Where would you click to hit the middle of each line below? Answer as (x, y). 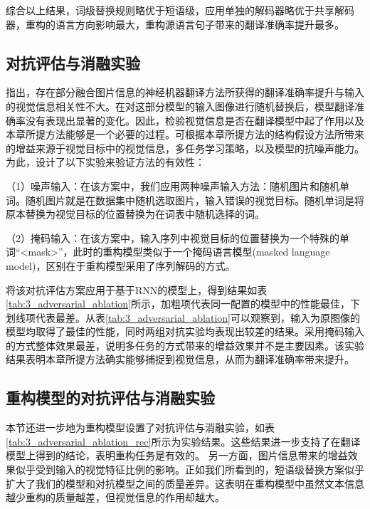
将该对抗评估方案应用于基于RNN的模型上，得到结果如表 (137, 289)
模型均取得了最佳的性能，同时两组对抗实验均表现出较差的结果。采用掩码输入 (185, 331)
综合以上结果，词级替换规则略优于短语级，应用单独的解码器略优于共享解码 (180, 10)
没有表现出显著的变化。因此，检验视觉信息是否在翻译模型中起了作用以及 (195, 120)
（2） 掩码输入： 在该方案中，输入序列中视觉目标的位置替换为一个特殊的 (173, 237)
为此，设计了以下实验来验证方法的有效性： (105, 162)
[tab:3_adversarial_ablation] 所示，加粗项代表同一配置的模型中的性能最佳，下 (183, 304)
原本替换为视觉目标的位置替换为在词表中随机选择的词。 (135, 214)
